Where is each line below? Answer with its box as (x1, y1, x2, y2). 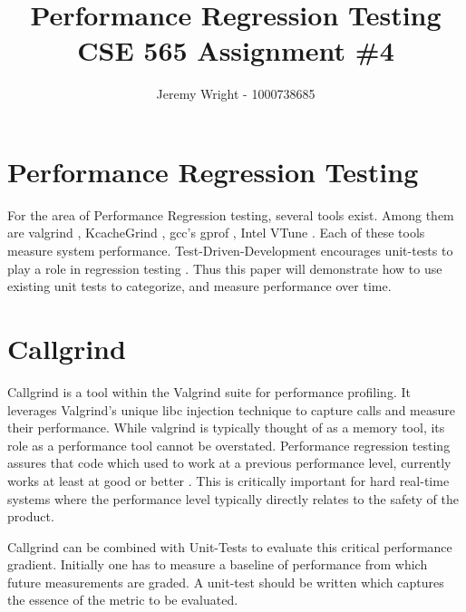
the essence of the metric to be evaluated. (7, 590, 238, 609)
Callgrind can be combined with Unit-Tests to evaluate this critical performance (7, 537, 452, 556)
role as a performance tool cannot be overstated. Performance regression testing (7, 435, 451, 454)
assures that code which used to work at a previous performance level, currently (7, 453, 451, 472)
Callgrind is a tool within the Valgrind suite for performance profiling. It (7, 382, 411, 401)
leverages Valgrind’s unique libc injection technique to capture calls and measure (7, 400, 455, 419)
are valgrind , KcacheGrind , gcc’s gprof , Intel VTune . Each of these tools (7, 223, 425, 242)
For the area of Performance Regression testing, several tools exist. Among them (7, 205, 454, 224)
